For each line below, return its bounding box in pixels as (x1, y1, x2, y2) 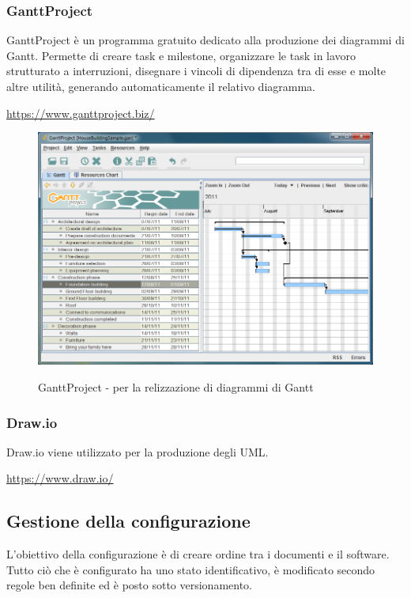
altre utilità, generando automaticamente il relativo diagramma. (6, 78, 316, 94)
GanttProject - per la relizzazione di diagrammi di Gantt (38, 379, 314, 396)
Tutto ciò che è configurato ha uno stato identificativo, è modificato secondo (6, 561, 375, 577)
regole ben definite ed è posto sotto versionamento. (6, 577, 253, 593)
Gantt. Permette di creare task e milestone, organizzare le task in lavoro (6, 47, 356, 63)
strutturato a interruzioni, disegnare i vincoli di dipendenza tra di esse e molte (6, 62, 386, 79)
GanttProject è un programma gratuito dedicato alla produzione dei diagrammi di (6, 32, 405, 48)
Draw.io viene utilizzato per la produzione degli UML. (6, 443, 269, 460)
